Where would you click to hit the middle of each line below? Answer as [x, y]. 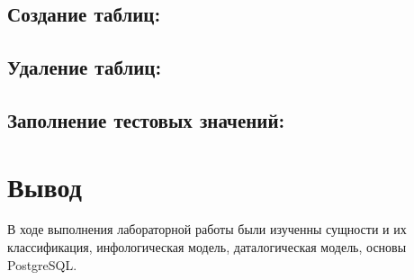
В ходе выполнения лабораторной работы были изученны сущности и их [207, 229]
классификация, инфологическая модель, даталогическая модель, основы [207, 247]
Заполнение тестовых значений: [146, 119]
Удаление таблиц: [85, 67]
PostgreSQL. [42, 264]
